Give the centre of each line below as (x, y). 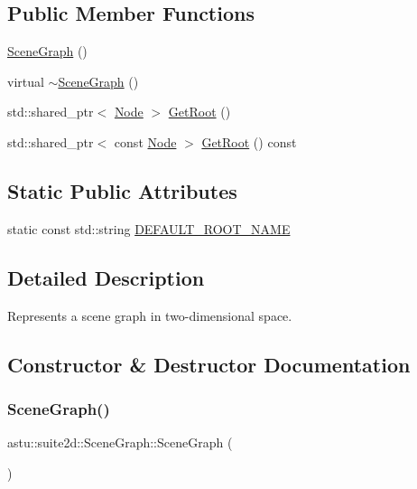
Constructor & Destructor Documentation (209, 364)
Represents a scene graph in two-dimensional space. (150, 315)
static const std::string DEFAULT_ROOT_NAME (149, 228)
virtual (26, 81)
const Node (145, 141)
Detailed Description (106, 277)
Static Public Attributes (122, 190)
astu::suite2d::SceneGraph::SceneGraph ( (120, 442)
